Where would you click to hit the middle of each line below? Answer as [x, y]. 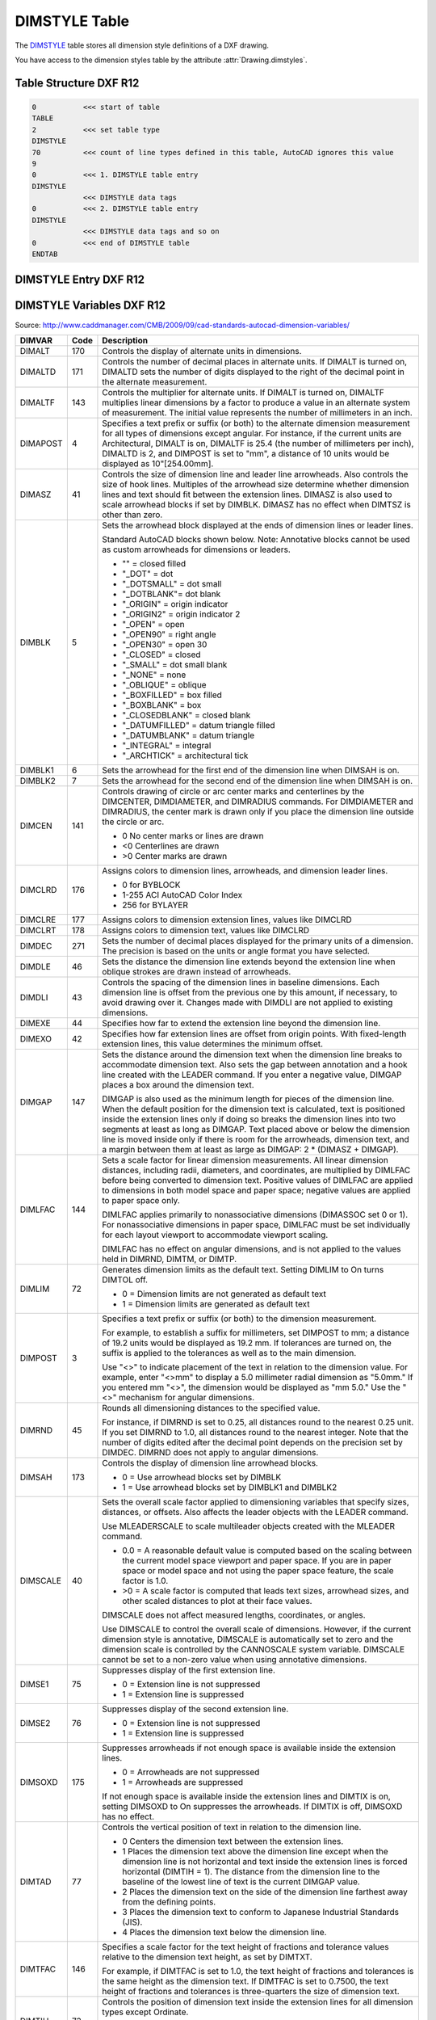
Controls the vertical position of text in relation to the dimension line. [232, 1827]
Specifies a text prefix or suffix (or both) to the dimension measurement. [239, 1319]
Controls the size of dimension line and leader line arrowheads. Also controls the [255, 474]
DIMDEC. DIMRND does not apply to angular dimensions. [210, 1452]
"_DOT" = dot [148, 574]
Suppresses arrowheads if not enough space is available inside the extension [249, 1748]
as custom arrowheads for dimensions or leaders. [196, 549]
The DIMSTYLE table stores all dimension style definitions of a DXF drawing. [142, 45]
